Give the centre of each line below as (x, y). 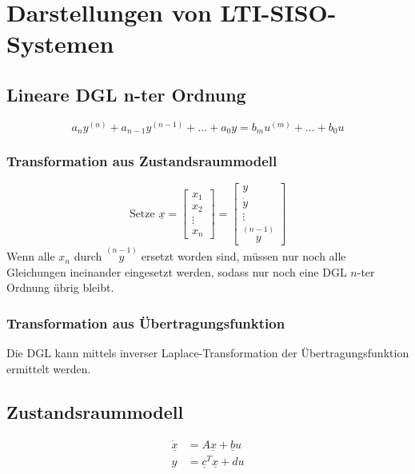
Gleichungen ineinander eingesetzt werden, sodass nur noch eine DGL (177, 271)
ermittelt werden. (49, 368)
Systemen (60, 44)
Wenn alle (31, 256)
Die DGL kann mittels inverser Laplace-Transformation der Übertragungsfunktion (208, 353)
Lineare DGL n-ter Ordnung (126, 94)
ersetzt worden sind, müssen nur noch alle (243, 256)
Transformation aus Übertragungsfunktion (146, 323)
